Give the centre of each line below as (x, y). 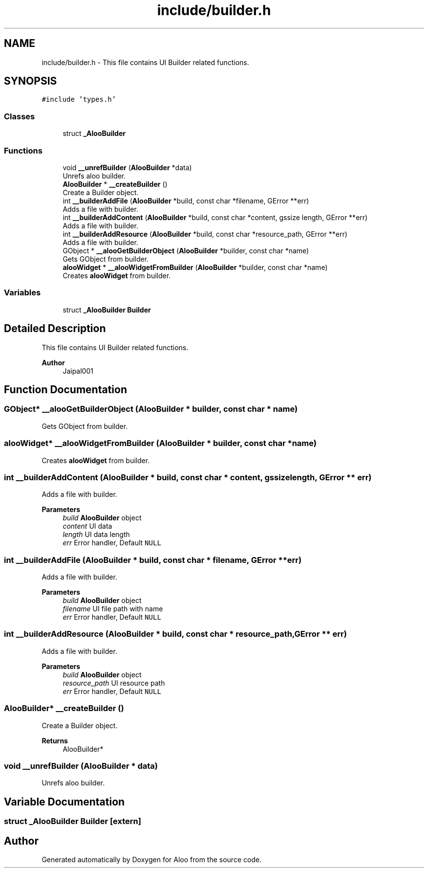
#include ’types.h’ (79, 100)
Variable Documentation (64, 802)
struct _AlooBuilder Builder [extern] (73, 821)
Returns (55, 740)
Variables (22, 293)
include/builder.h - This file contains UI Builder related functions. (145, 62)
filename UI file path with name (113, 609)
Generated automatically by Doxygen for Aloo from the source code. (152, 859)
